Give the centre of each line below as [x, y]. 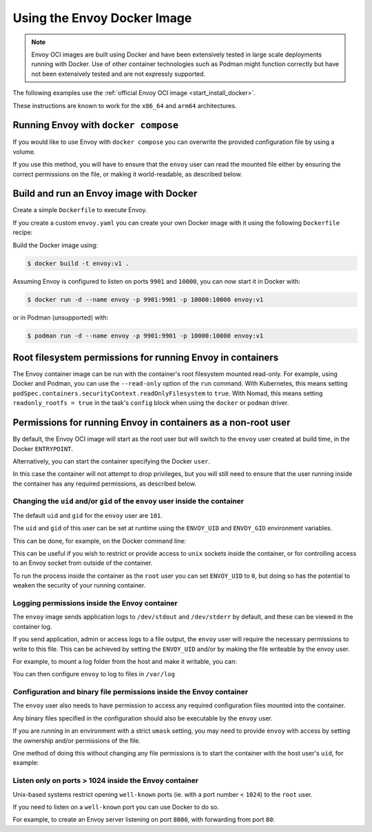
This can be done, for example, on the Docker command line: [99, 541]
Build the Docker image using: [55, 245]
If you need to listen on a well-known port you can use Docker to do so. [116, 807]
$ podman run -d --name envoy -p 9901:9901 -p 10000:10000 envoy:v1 [145, 335]
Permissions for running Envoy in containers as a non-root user [152, 423]
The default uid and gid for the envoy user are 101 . [88, 515]
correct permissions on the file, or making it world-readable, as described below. [127, 174]
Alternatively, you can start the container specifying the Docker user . [112, 461]
